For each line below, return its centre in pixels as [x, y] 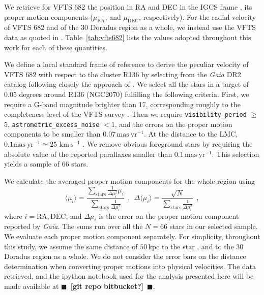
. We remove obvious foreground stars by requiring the [168, 144]
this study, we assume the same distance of [71, 246]
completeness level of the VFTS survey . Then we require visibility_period [125, 114]
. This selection [236, 154]
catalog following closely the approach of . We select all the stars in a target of [127, 84]
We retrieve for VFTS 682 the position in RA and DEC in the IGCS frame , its [128, 7]
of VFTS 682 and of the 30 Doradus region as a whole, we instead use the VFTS [130, 27]
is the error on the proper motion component [169, 216]
